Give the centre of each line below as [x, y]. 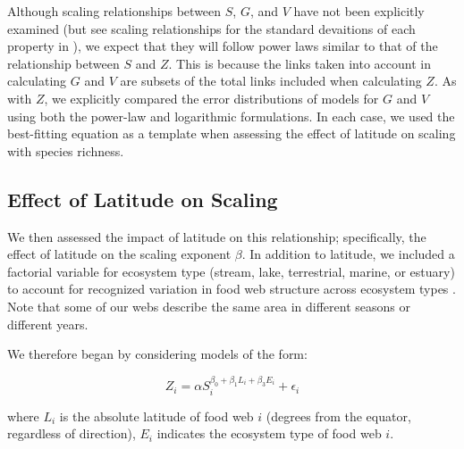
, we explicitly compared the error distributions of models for [211, 98]
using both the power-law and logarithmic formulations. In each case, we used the [231, 116]
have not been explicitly [359, 11]
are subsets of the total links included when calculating [271, 81]
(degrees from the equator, [338, 416]
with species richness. [66, 150]
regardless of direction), [72, 433]
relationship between [63, 63]
